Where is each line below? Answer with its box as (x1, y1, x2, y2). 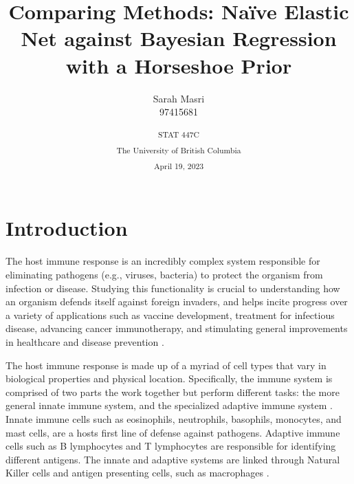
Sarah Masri (153, 91, 205, 105)
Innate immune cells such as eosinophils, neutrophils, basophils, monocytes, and (5, 411, 342, 426)
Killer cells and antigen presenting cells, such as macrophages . (5, 465, 269, 480)
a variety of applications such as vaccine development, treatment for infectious (5, 307, 335, 322)
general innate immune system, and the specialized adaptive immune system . (5, 398, 333, 412)
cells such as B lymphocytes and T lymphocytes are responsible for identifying (5, 439, 336, 453)
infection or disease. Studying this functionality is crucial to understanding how (5, 280, 340, 295)
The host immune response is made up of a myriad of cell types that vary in (5, 357, 327, 372)
